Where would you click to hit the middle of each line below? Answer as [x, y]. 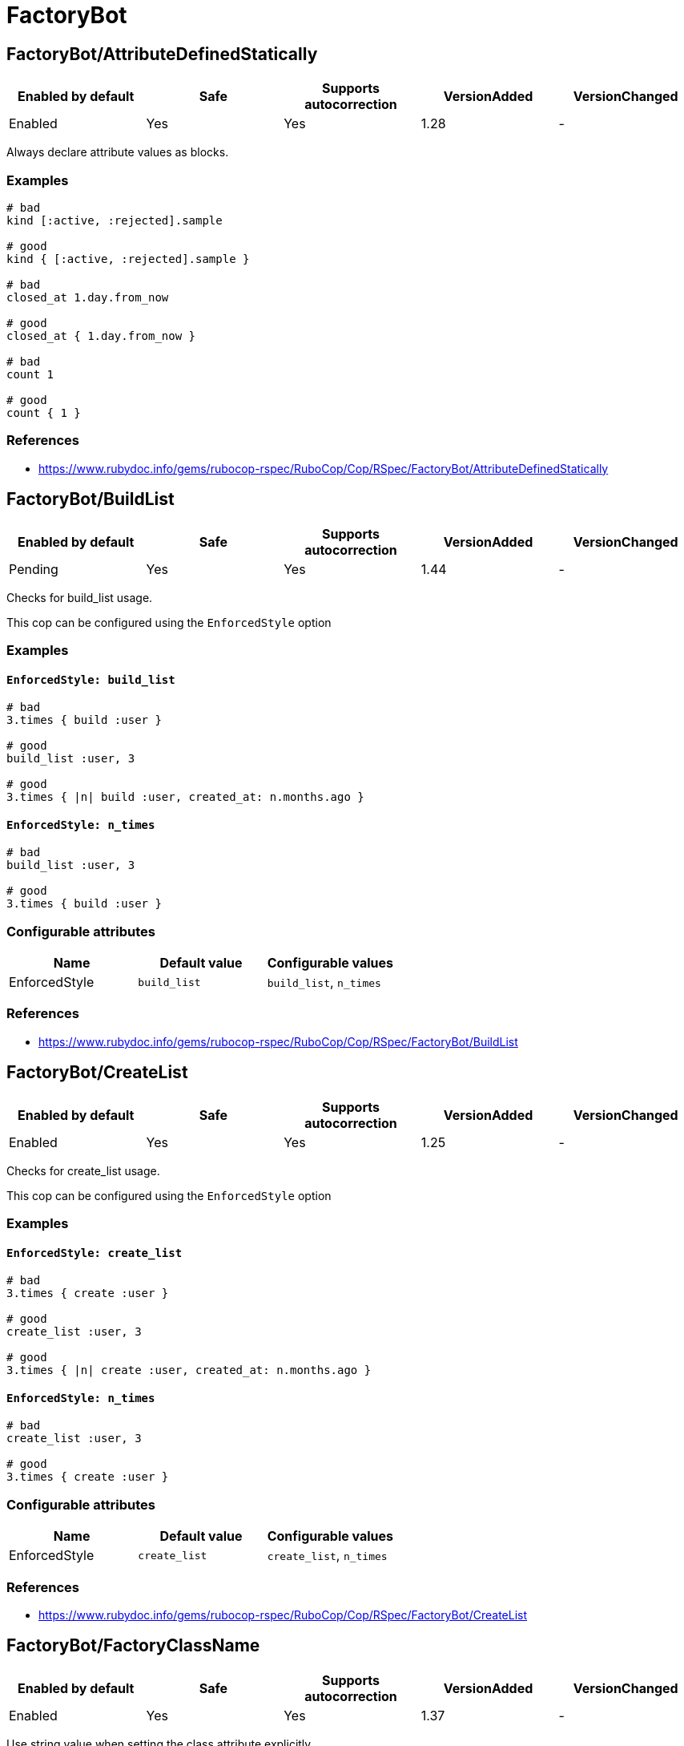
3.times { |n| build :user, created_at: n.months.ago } [185, 797]
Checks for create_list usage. [83, 1170]
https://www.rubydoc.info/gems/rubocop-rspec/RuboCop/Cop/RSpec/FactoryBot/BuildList [278, 1041]
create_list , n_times [327, 1556]
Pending [34, 569]
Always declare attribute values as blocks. [118, 152]
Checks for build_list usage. [80, 597]
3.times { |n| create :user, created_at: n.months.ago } [189, 1370]
